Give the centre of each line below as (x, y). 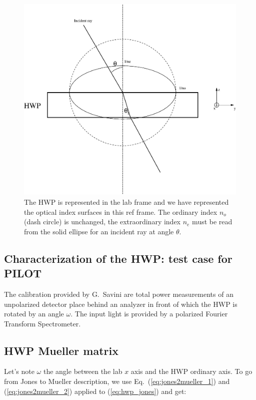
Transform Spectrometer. (42, 323)
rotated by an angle (34, 314)
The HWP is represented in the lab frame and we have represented (126, 202)
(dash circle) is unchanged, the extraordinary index (102, 222)
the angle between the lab (83, 371)
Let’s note (19, 371)
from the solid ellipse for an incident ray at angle (99, 231)
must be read (212, 222)
